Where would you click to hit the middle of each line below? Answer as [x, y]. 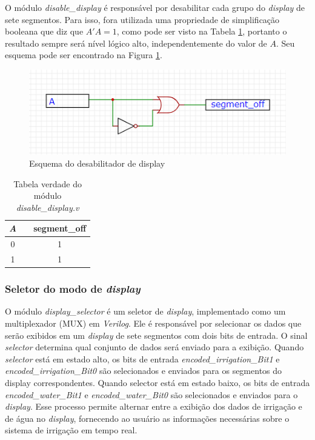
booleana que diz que [44, 31]
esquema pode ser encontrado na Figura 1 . [84, 55]
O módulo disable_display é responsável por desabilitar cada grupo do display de [155, 7]
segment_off [60, 228]
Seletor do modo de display [73, 289]
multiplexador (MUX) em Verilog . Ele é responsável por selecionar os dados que [153, 323]
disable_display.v [48, 207]
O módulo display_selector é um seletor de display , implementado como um [145, 311]
